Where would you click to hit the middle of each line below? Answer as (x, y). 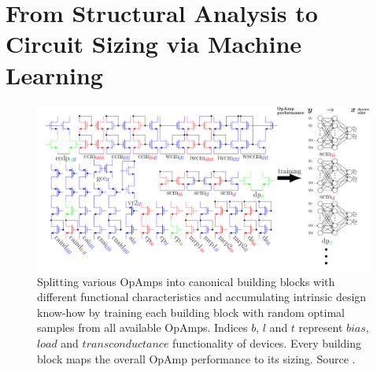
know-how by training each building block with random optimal (191, 312)
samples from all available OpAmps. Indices (142, 327)
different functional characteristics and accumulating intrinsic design (202, 297)
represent (321, 327)
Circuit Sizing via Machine (154, 44)
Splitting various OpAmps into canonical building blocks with (186, 281)
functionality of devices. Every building (267, 342)
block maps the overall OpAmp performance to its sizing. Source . (196, 358)
